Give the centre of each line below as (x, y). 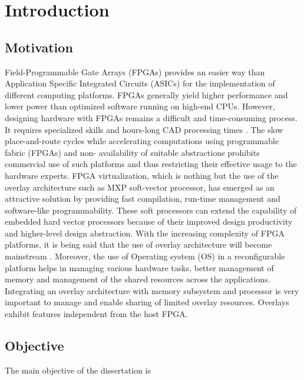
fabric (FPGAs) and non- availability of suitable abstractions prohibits (132, 152)
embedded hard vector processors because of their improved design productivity (149, 221)
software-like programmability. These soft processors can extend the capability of (151, 210)
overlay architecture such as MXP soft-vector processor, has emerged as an (140, 187)
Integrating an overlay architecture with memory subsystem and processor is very (152, 290)
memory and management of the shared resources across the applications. (138, 279)
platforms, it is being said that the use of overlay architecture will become (138, 244)
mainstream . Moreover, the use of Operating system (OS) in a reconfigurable (145, 256)
